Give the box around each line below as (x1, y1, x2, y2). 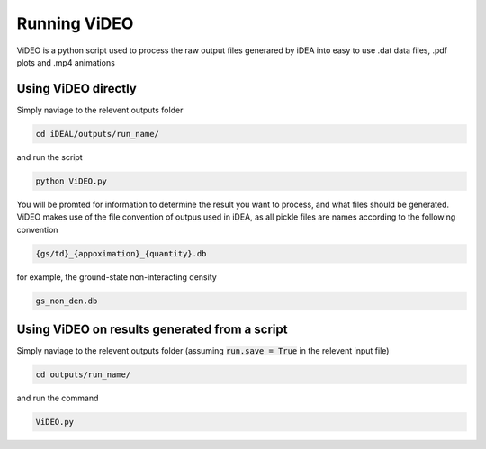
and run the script (16, 151, 83, 162)
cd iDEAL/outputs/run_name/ (35, 129, 159, 139)
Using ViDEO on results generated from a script (16, 321, 288, 337)
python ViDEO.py (35, 175, 108, 186)
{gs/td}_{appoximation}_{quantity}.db (35, 248, 207, 258)
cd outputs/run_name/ (35, 370, 131, 380)
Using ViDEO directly (16, 81, 137, 96)
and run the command (16, 392, 99, 403)
